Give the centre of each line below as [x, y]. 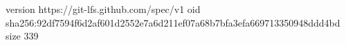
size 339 [22, 36]
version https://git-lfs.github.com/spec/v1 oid [103, 9]
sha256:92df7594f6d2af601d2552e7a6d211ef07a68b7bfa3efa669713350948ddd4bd [173, 22]
